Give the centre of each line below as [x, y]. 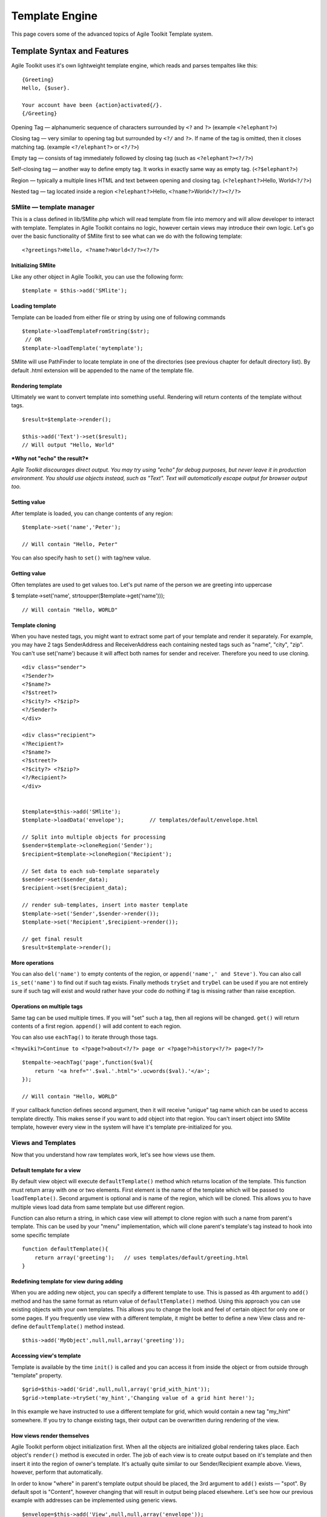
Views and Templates [44, 1143]
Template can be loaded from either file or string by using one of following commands [118, 317]
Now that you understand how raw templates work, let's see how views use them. [113, 1155]
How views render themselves [50, 1436]
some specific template [40, 1235]
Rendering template [37, 386]
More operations [33, 963]
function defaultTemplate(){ [65, 1249]
